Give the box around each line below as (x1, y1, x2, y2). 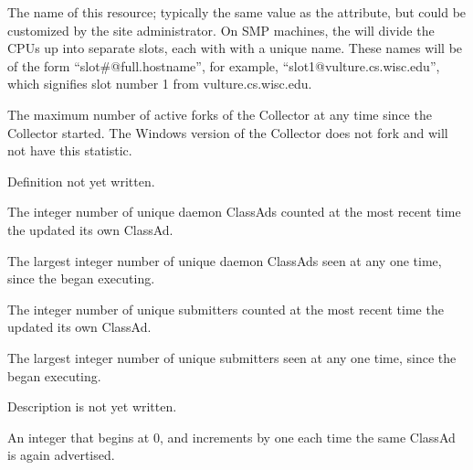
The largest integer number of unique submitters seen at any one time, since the (7, 347, 457, 367)
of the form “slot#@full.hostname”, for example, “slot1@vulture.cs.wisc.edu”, (7, 56, 440, 75)
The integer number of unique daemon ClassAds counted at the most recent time (7, 202, 461, 221)
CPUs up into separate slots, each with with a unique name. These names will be (7, 38, 463, 58)
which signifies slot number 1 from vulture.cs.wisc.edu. (7, 74, 312, 93)
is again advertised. (7, 445, 115, 465)
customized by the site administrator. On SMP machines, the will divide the (7, 20, 435, 39)
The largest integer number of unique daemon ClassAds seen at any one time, (7, 251, 442, 270)
